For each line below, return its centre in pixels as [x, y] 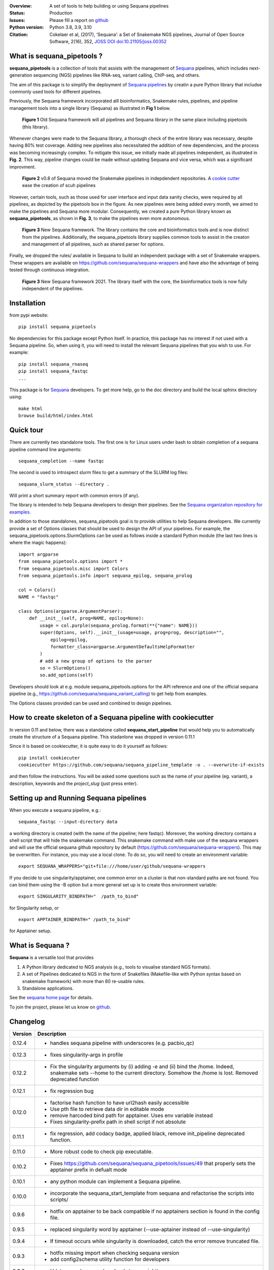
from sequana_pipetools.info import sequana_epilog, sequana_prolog [105, 576]
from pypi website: [29, 315]
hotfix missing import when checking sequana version [115, 1253]
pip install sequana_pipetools [57, 327]
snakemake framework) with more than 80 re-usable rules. [83, 981]
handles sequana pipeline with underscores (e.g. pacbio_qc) [122, 1043]
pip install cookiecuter [49, 758]
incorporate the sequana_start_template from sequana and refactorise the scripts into [152, 1193]
